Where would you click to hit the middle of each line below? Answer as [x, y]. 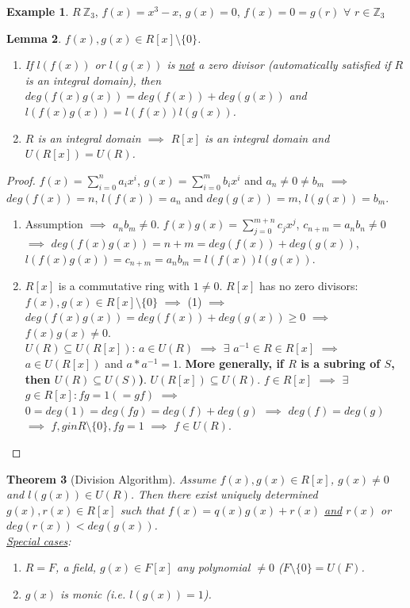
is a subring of [341, 363]
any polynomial [213, 567]
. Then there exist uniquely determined [224, 494]
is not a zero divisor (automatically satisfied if [279, 65]
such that [142, 509]
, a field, [76, 567]
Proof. [21, 180]
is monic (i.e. [93, 594]
